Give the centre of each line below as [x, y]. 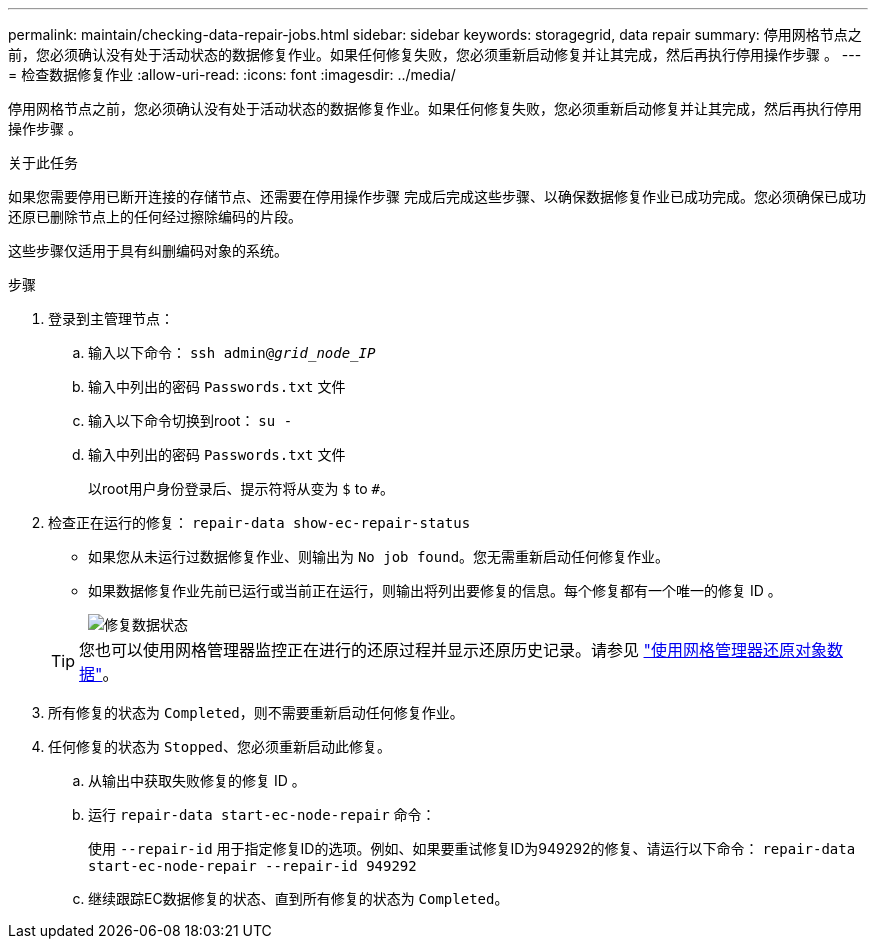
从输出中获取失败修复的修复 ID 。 [197, 780]
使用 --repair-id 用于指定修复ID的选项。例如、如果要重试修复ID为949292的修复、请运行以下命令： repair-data [472, 848]
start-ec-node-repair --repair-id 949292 [252, 866]
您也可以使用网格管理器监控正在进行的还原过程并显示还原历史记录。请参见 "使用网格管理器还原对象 [453, 650]
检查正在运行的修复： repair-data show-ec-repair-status [259, 522]
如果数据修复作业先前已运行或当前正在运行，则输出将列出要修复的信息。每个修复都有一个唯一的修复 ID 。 [435, 590]
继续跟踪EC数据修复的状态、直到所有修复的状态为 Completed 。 [298, 898]
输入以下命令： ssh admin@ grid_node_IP [232, 352]
